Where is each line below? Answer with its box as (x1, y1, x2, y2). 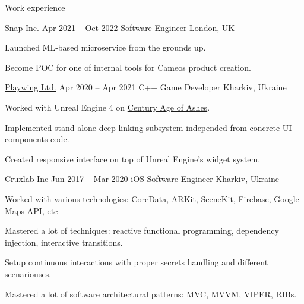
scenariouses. (5, 267, 52, 280)
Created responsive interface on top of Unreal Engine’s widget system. (5, 152, 261, 165)
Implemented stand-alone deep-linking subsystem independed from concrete (5, 121, 280, 133)
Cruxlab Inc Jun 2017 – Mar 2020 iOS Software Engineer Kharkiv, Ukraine (5, 173, 279, 185)
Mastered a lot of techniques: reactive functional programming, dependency (5, 224, 279, 237)
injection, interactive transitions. (5, 236, 123, 248)
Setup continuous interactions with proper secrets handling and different (5, 256, 268, 268)
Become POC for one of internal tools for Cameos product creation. (5, 61, 251, 73)
